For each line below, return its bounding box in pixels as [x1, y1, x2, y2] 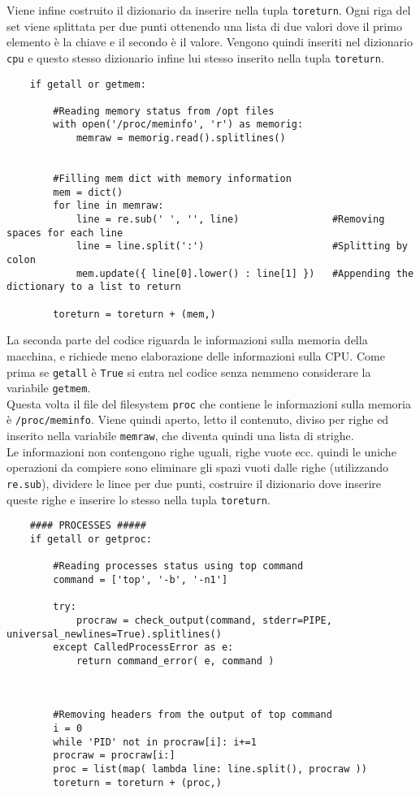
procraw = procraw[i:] [53, 750, 175, 762]
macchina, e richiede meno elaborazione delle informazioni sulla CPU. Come [6, 347, 385, 364]
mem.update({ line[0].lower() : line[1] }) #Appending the [76, 267, 414, 279]
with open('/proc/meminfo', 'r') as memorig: [53, 119, 304, 131]
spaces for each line [6, 227, 123, 239]
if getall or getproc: [29, 533, 152, 545]
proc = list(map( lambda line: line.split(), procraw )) [53, 763, 367, 776]
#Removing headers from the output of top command [53, 709, 332, 721]
